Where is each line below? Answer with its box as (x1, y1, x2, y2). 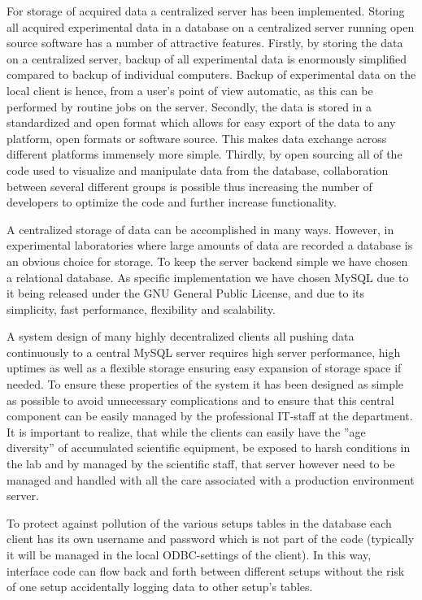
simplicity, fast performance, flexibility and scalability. (7, 300, 276, 317)
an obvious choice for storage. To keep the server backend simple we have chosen (7, 252, 408, 269)
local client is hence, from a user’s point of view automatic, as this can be (7, 81, 373, 98)
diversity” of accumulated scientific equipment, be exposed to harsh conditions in (7, 439, 411, 456)
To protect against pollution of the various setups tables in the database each (7, 514, 392, 531)
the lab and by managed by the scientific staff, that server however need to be (7, 455, 395, 472)
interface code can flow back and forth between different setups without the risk (7, 562, 405, 579)
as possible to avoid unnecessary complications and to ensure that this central (7, 391, 394, 408)
